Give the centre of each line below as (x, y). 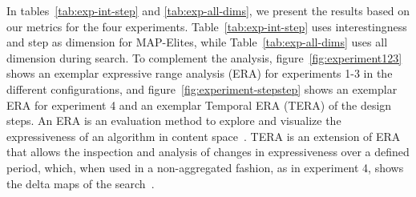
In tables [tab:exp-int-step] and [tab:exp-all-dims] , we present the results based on (208, 10)
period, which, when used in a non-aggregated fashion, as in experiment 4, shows (205, 167)
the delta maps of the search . (81, 183)
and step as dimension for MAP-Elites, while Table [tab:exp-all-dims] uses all (197, 42)
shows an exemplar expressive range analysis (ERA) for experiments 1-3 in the (200, 73)
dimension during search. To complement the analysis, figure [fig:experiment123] (204, 57)
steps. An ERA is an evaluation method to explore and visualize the (174, 121)
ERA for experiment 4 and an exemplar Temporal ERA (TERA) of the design (199, 105)
